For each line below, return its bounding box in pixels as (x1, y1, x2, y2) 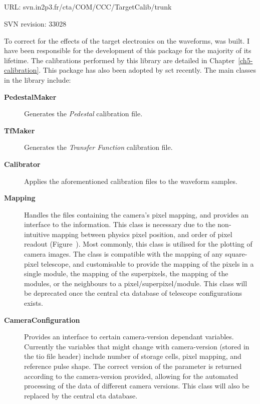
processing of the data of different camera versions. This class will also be (24, 380, 249, 391)
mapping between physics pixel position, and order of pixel (52, 229, 232, 239)
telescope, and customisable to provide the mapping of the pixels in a (41, 258, 254, 269)
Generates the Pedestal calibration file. (24, 108, 143, 119)
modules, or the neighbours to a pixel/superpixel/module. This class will (24, 278, 247, 288)
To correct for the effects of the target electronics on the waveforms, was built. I (4, 35, 250, 46)
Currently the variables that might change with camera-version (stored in (24, 341, 249, 351)
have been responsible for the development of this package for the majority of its (4, 45, 251, 56)
